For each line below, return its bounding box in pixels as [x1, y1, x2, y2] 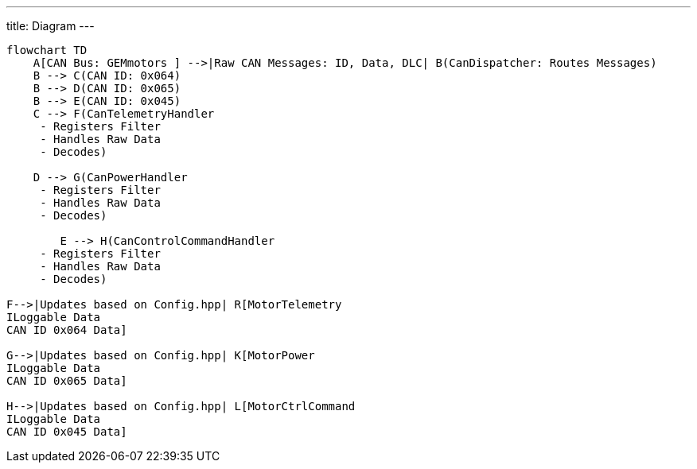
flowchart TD [6, 44, 88, 56]
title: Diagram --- [6, 19, 95, 33]
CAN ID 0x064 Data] [6, 324, 127, 336]
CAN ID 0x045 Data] [6, 425, 127, 438]
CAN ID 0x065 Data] [6, 374, 127, 387]
